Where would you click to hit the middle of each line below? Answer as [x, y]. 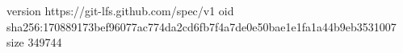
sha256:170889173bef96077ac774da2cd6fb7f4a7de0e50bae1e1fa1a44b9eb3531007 [201, 26]
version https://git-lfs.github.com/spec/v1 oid [120, 10]
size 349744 [34, 42]
